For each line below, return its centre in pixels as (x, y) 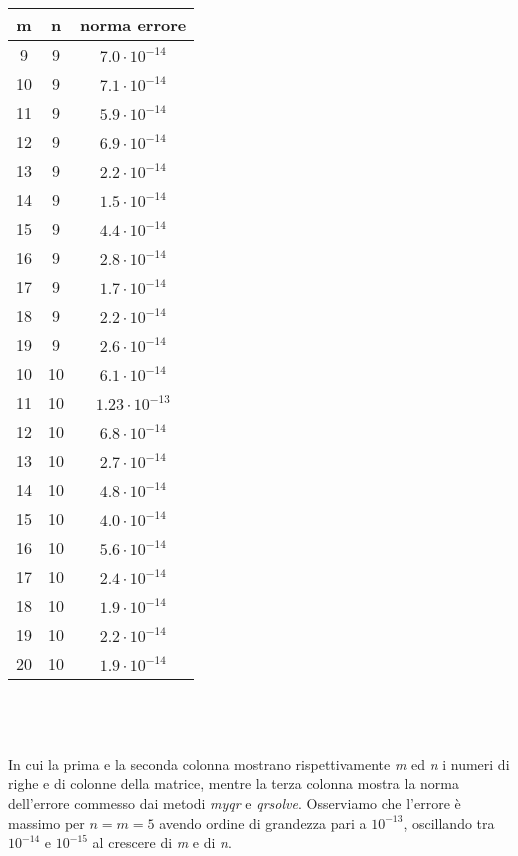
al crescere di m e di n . (162, 842)
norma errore (133, 24)
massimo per (46, 822)
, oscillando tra (449, 822)
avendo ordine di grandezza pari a (263, 822)
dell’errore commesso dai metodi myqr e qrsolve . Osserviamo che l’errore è (234, 802)
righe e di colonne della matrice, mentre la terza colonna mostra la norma (233, 783)
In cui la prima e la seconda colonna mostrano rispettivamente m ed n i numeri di (259, 763)
